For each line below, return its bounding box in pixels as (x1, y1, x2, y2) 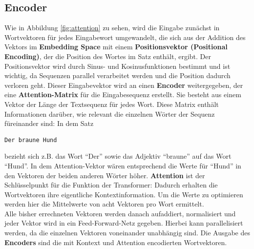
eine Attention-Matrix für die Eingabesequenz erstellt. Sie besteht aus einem (4, 89, 241, 100)
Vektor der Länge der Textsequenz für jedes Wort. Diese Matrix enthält (4, 99, 219, 109)
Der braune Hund (4, 136, 57, 144)
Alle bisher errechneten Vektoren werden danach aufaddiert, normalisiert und (4, 208, 236, 218)
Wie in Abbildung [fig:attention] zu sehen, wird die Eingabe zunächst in (4, 22, 220, 33)
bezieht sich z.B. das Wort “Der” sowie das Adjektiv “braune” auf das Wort (4, 151, 232, 161)
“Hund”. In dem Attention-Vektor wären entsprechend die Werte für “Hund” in (4, 160, 241, 170)
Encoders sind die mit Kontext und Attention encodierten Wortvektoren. (4, 237, 227, 247)
